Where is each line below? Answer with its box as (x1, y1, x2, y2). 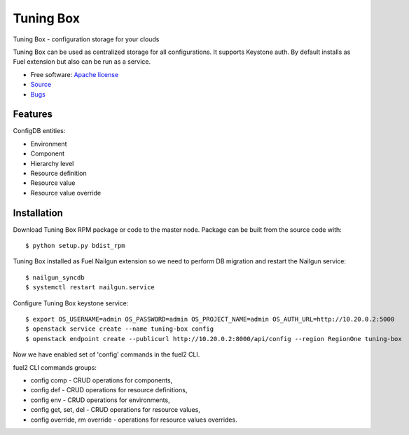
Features (13, 109, 53, 120)
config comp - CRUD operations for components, (30, 375, 173, 385)
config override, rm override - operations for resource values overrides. (30, 415, 237, 424)
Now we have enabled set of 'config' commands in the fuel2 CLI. (13, 350, 200, 359)
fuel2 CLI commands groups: (13, 363, 97, 371)
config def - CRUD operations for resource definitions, (30, 386, 188, 394)
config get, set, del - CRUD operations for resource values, (30, 406, 201, 414)
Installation (13, 207, 63, 219)
